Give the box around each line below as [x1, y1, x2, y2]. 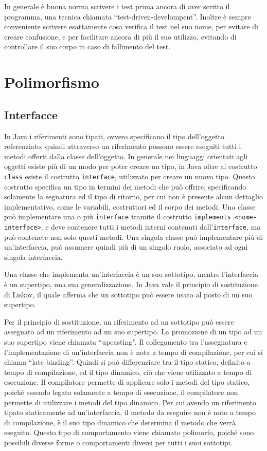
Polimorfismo [4, 71, 99, 92]
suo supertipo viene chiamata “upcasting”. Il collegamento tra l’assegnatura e [4, 336, 247, 347]
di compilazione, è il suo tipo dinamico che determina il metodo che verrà [4, 417, 236, 427]
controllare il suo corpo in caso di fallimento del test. [4, 41, 171, 52]
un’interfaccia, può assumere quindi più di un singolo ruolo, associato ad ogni [4, 241, 248, 252]
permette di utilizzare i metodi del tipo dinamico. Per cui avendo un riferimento [4, 397, 257, 407]
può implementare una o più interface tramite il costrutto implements [4, 211, 231, 222]
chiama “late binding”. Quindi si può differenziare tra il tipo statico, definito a [4, 356, 251, 367]
